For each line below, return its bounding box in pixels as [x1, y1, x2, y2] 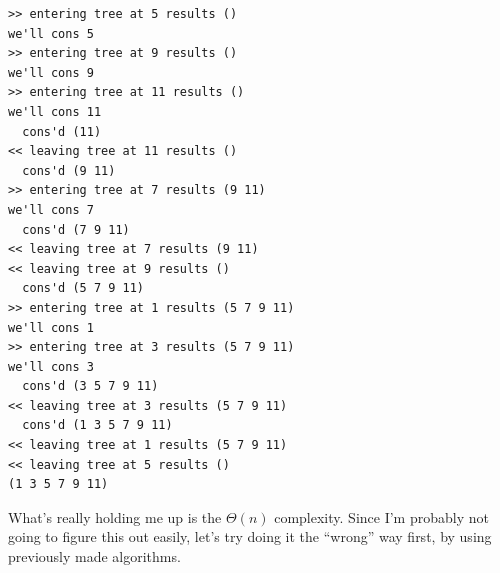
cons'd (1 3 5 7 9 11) [22, 418, 173, 433]
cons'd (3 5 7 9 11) [22, 379, 159, 394]
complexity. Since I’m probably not [274, 506, 489, 527]
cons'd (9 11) [22, 163, 116, 178]
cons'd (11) [22, 124, 102, 139]
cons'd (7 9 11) [22, 222, 130, 237]
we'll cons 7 [8, 202, 94, 217]
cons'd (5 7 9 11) [22, 281, 145, 296]
